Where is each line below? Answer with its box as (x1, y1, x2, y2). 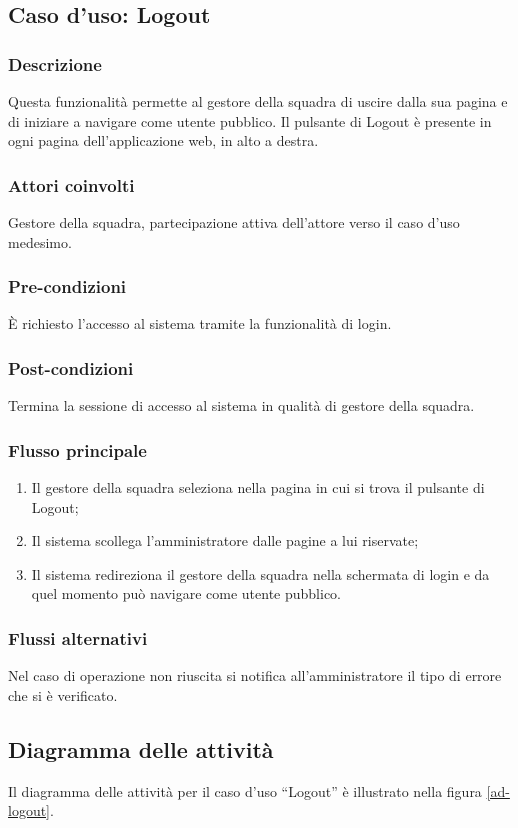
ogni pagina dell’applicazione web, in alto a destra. (8, 130, 319, 151)
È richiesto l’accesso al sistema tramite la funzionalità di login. (8, 313, 392, 334)
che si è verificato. (8, 684, 118, 705)
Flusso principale (8, 437, 147, 462)
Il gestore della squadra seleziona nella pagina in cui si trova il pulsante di (31, 477, 485, 498)
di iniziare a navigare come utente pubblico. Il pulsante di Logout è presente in (8, 110, 492, 131)
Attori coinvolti (8, 172, 135, 197)
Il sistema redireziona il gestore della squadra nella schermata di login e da (31, 563, 490, 584)
